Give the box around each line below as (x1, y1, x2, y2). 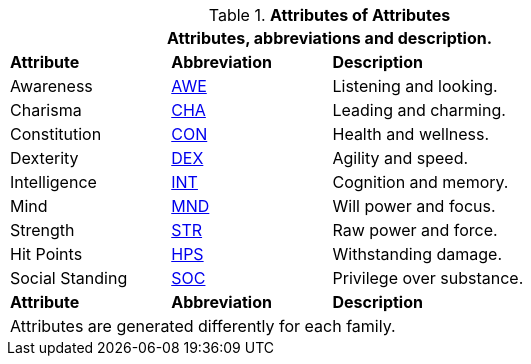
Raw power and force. (332, 220, 498, 240)
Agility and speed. (332, 148, 469, 168)
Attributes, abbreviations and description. (166, 28, 493, 48)
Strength (10, 220, 75, 240)
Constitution (10, 124, 102, 144)
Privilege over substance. (332, 268, 524, 288)
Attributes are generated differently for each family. (10, 316, 396, 336)
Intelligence (10, 172, 97, 192)
